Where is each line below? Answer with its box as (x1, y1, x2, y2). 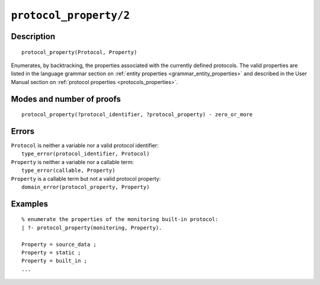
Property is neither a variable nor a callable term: (11, 158, 135, 165)
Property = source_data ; (21, 241, 97, 248)
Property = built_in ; (21, 258, 88, 264)
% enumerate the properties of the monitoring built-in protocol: (21, 216, 219, 223)
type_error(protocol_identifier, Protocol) (21, 150, 150, 157)
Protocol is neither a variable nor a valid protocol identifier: (11, 142, 159, 149)
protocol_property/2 (11, 9, 130, 22)
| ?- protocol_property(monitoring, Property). (21, 224, 162, 231)
